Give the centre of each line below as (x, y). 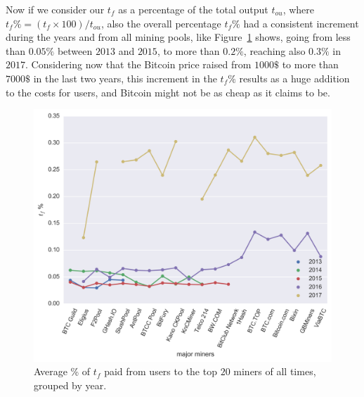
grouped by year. (70, 385)
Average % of (62, 371)
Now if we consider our (55, 9)
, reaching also (274, 50)
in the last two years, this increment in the (125, 78)
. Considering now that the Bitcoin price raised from (138, 64)
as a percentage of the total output (193, 9)
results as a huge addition (294, 78)
